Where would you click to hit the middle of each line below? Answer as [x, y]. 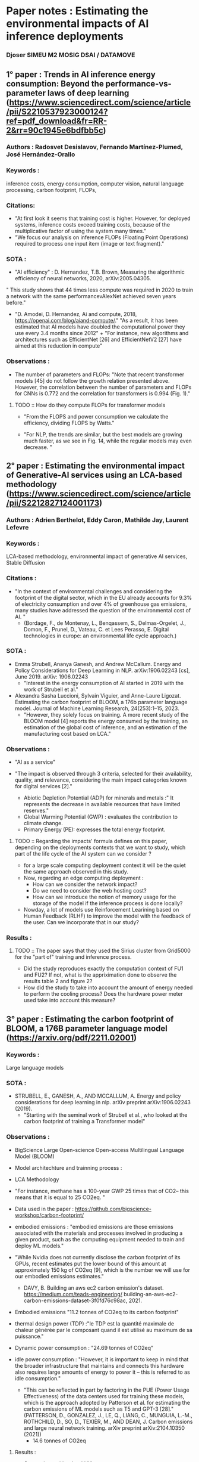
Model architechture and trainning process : [68, 1167]
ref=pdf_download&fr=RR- [57, 121]
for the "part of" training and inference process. [73, 957]
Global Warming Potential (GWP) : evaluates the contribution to [101, 817]
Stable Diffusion [26, 563]
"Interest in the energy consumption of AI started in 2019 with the [104, 683]
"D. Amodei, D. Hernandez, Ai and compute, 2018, [76, 314]
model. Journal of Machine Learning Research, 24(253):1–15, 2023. [97, 708]
